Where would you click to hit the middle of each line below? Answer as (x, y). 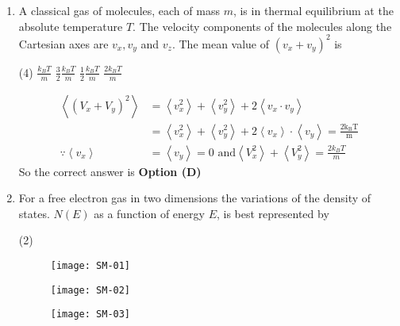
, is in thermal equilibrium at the (313, 10)
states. (34, 213)
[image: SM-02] (90, 290)
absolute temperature (71, 26)
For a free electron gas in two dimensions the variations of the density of (195, 198)
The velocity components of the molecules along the (265, 26)
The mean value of (224, 43)
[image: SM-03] (90, 314)
